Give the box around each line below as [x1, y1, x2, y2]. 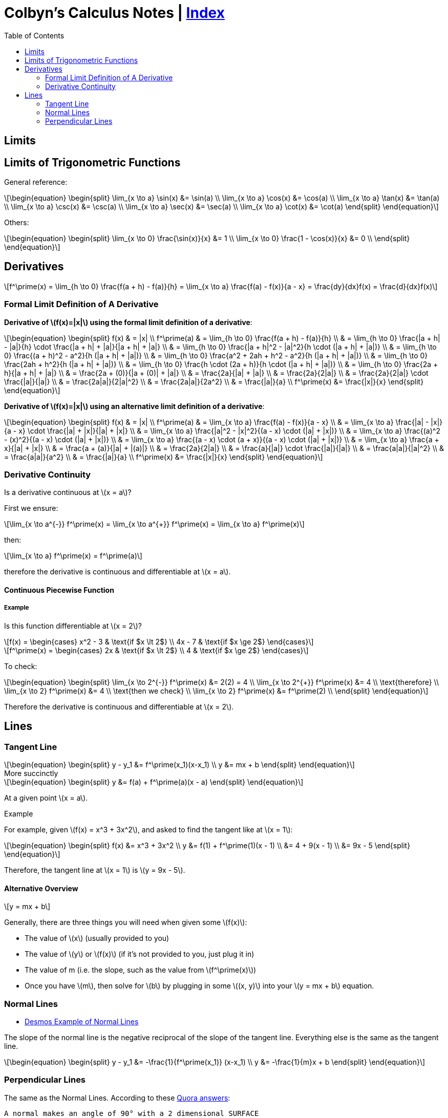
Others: [4, 218, 29, 227]
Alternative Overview [4, 884, 78, 893]
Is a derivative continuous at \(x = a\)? [4, 488, 132, 497]
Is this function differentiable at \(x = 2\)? [4, 621, 142, 630]
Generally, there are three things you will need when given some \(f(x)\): [4, 918, 247, 927]
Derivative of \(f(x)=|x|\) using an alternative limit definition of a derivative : [4, 401, 265, 411]
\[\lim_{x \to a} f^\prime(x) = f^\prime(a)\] [4, 551, 142, 561]
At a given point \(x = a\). [4, 793, 88, 802]
